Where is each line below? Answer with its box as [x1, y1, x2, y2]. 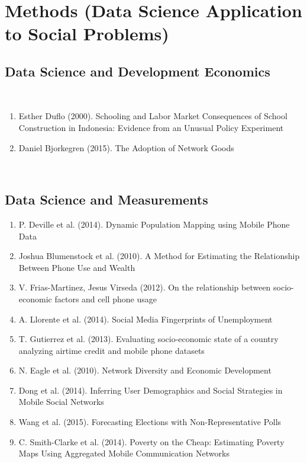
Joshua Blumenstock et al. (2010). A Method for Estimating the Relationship [18, 250, 300, 262]
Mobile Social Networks [18, 395, 104, 408]
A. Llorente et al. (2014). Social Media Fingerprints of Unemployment [18, 312, 273, 325]
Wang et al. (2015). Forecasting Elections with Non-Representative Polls [18, 416, 282, 428]
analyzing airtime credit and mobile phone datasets [18, 344, 205, 356]
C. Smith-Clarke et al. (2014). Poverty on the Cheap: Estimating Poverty [18, 435, 285, 448]
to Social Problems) [5, 21, 169, 46]
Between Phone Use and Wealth [18, 261, 135, 273]
